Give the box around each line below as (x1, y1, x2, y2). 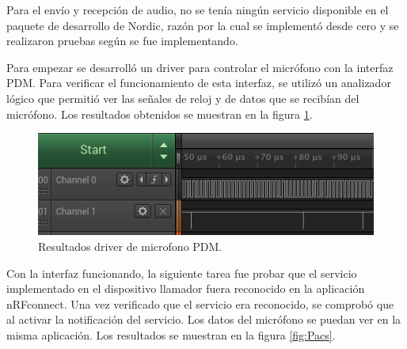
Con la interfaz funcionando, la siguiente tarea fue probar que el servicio (6, 264, 357, 281)
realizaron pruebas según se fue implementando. (6, 32, 238, 49)
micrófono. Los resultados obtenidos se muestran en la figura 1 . (6, 105, 313, 122)
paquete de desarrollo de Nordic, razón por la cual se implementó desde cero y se (6, 17, 399, 33)
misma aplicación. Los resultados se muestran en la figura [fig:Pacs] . (6, 327, 336, 343)
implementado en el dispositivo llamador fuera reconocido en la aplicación (6, 280, 365, 297)
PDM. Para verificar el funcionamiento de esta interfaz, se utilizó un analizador (6, 74, 391, 91)
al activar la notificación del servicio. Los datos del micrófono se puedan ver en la (6, 311, 401, 328)
